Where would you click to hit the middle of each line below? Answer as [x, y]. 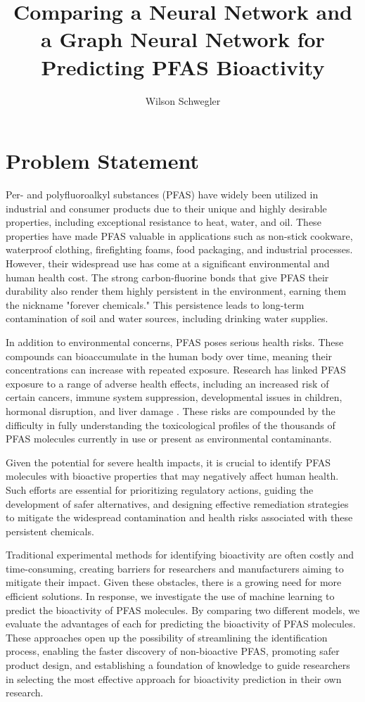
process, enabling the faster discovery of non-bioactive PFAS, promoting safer [173, 651]
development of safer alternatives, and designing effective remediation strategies [177, 503]
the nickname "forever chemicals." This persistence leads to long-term [155, 304]
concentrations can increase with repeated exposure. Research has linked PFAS [176, 370]
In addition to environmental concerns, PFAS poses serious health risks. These [175, 342]
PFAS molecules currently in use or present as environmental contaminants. [169, 439]
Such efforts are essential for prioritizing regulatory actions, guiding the [160, 489]
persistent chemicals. [50, 531]
